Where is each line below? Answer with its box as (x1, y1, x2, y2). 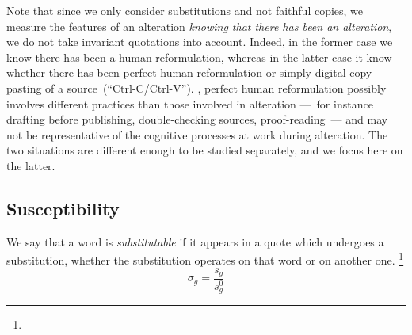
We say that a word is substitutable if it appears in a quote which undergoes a (6, 233, 384, 249)
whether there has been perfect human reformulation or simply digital (6, 64, 346, 81)
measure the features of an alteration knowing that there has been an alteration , (6, 17, 392, 34)
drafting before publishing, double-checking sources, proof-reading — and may (6, 111, 388, 128)
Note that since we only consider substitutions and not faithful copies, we (6, 2, 364, 18)
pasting (6, 79, 42, 96)
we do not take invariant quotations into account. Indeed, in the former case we (6, 33, 393, 50)
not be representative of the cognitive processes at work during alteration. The (6, 126, 388, 143)
